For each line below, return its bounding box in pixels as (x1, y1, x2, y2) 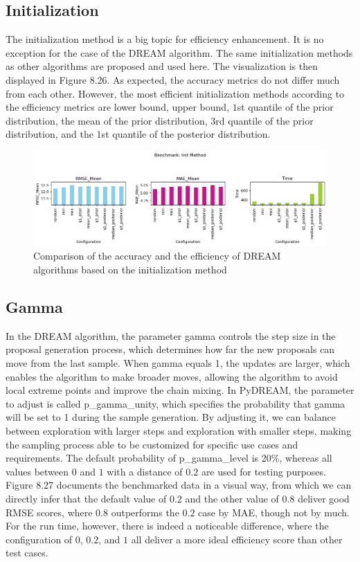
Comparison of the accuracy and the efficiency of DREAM (33, 248, 281, 263)
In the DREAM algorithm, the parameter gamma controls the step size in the (6, 328, 336, 343)
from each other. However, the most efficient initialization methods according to (6, 86, 345, 100)
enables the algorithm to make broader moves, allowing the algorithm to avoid (6, 369, 338, 383)
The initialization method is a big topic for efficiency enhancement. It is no (6, 32, 324, 46)
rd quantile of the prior (215, 113, 314, 127)
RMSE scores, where (6, 505, 93, 519)
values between (6, 464, 69, 478)
